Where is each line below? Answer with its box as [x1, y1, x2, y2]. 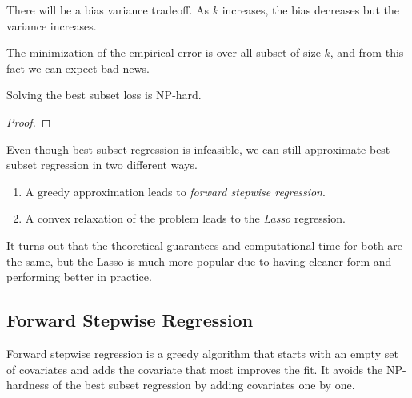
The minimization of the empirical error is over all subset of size [6, 44, 321, 61]
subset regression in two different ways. [6, 156, 198, 173]
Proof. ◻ [6, 113, 51, 130]
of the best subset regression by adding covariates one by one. [52, 376, 355, 393]
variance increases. [6, 17, 97, 34]
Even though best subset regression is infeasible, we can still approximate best [6, 140, 390, 157]
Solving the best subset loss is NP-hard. [6, 86, 202, 103]
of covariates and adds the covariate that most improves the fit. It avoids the [6, 360, 383, 377]
